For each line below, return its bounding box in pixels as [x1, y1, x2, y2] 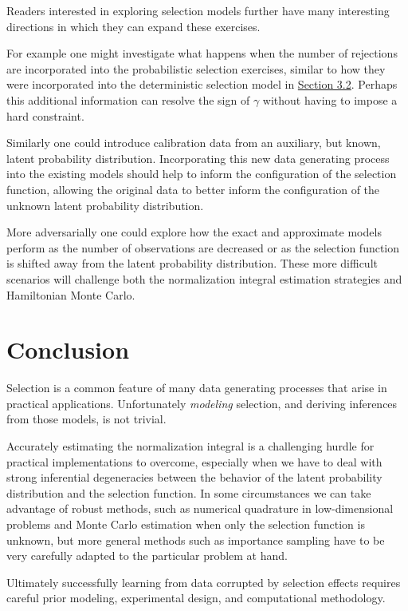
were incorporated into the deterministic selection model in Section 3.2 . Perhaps [6, 76, 398, 93]
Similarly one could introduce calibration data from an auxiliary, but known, [6, 134, 381, 151]
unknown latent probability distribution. [6, 196, 204, 213]
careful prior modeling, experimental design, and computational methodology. [6, 589, 386, 606]
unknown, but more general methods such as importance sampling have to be [6, 531, 385, 548]
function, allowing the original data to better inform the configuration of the [6, 181, 380, 197]
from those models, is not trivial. [6, 411, 167, 427]
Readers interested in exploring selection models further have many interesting [6, 2, 390, 18]
